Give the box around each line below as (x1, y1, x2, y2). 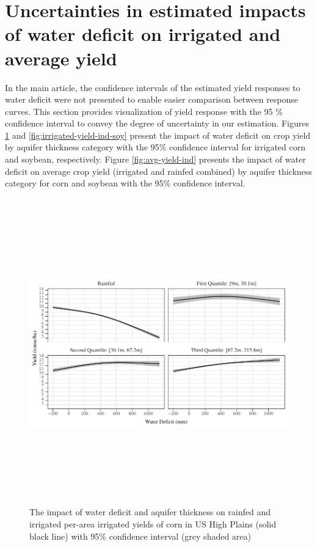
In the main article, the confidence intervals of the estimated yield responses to (5, 81, 301, 94)
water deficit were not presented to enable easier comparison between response (5, 93, 299, 106)
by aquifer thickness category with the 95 (5, 141, 159, 153)
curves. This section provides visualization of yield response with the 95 (5, 105, 273, 117)
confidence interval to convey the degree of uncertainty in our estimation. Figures (5, 117, 309, 130)
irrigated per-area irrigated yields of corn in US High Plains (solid (29, 518, 277, 530)
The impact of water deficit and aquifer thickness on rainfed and (29, 505, 271, 518)
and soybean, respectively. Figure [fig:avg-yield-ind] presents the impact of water (5, 153, 306, 166)
